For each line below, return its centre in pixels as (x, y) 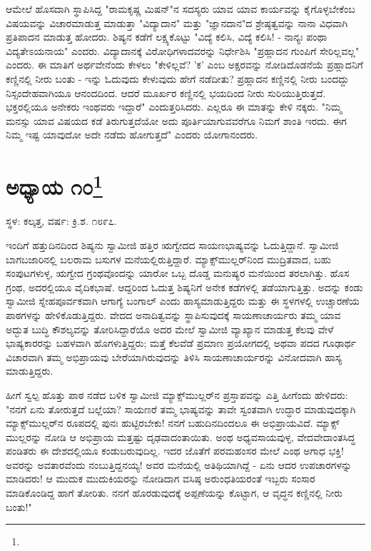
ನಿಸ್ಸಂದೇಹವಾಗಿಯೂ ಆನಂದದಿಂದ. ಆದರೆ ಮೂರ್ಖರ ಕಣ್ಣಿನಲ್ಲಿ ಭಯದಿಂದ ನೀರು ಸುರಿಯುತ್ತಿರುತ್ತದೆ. (166, 92)
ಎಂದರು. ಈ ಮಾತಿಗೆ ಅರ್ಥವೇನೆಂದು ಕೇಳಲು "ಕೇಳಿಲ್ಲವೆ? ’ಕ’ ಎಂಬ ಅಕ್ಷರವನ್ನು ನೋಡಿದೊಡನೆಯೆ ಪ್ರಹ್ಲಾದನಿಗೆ (184, 65)
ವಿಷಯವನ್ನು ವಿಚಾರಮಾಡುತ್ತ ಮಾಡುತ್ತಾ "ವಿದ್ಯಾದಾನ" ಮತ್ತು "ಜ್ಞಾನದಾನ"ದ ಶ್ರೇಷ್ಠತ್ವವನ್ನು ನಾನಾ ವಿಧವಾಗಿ (177, 22)
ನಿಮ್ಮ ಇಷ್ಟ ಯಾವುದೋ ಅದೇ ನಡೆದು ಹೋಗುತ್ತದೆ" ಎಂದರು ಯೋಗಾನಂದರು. (132, 135)
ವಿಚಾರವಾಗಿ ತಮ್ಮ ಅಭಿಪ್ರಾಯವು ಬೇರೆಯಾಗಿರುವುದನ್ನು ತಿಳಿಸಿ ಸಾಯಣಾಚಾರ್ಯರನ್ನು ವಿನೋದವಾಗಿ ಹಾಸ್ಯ (174, 357)
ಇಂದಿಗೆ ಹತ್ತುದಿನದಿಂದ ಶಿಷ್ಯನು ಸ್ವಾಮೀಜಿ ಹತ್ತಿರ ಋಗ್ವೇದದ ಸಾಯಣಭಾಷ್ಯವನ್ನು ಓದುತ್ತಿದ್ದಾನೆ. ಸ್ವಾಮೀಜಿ (172, 244)
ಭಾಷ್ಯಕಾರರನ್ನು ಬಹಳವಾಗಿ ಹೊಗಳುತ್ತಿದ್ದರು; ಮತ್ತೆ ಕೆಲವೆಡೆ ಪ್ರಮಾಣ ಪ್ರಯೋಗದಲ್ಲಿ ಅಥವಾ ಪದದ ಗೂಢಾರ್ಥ (181, 343)
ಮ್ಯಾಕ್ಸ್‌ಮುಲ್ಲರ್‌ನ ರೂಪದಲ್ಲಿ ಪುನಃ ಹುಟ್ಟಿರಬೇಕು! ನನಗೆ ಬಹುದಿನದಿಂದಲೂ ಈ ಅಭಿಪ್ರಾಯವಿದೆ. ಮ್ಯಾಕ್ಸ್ (173, 423)
